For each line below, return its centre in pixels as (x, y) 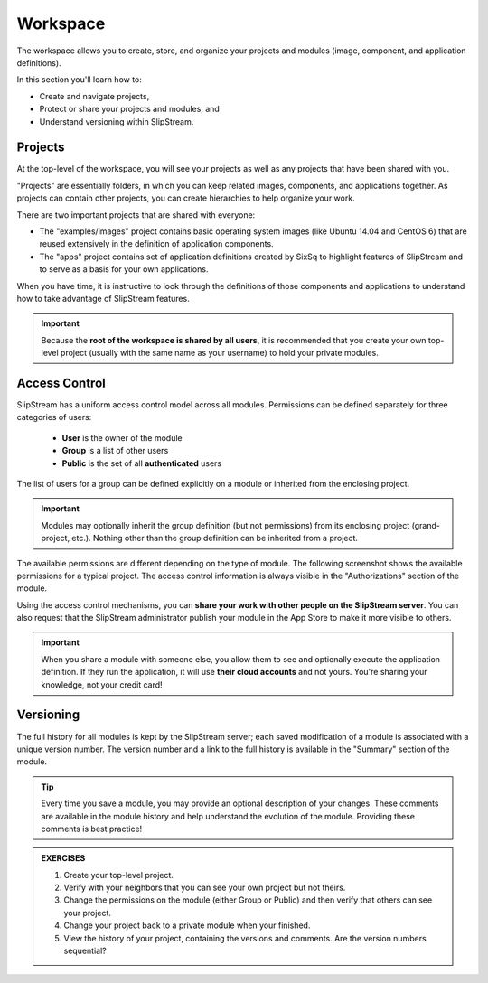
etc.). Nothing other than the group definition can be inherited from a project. (215, 538)
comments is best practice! (92, 829)
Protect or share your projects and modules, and (130, 109)
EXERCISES (63, 858)
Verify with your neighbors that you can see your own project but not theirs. (205, 888)
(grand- (426, 525)
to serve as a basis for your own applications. (124, 269)
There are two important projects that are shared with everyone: (136, 215)
